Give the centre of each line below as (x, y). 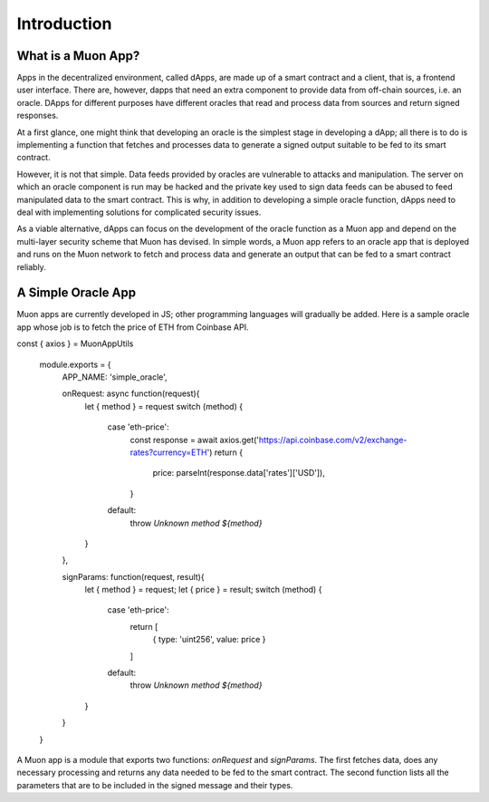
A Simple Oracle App (76, 293)
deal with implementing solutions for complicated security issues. (139, 212)
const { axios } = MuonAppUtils (75, 343)
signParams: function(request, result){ (133, 576)
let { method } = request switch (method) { (164, 406)
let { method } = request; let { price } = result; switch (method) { (203, 590)
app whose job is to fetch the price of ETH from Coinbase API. (133, 327)
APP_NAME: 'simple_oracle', (115, 377)
